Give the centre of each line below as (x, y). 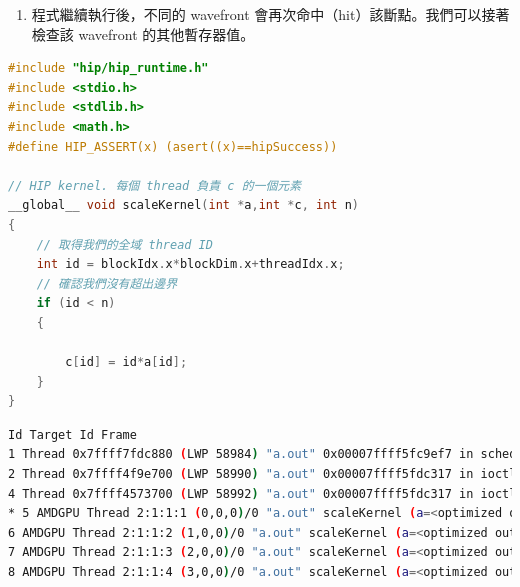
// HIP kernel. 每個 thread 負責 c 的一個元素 (155, 185)
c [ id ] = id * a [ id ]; (126, 362)
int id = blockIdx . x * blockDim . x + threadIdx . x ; (190, 264)
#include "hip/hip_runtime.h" (108, 68)
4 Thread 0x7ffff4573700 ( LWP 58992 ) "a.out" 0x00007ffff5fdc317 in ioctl (262, 493)
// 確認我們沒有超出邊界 (107, 283)
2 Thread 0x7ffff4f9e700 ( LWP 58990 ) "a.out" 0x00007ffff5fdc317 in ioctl (262, 474)
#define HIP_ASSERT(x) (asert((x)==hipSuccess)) (173, 146)
